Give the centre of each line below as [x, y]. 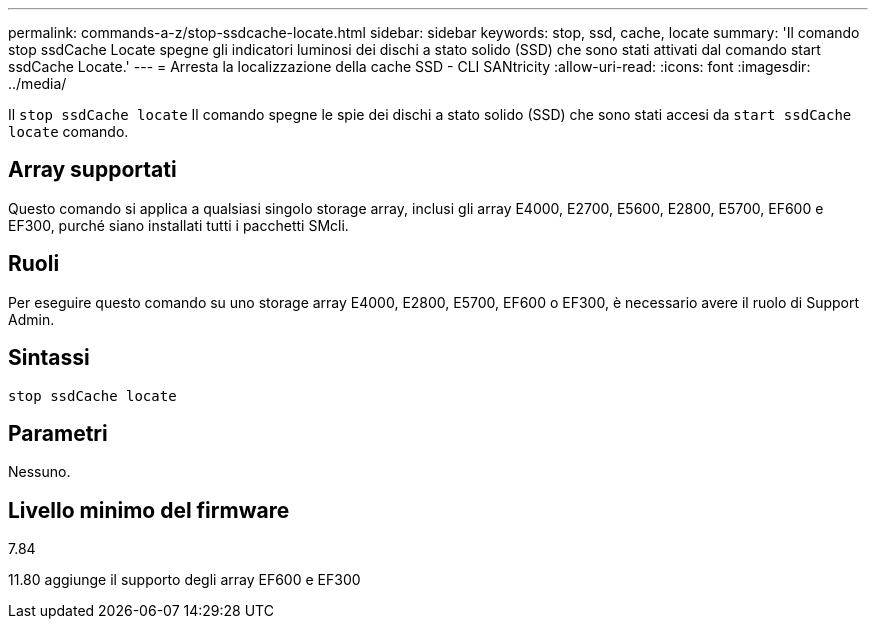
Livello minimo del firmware [149, 510]
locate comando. [68, 131]
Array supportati [92, 170]
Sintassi [49, 358]
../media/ [37, 83]
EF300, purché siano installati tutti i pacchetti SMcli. [178, 225]
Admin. [31, 319]
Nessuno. [39, 472]
